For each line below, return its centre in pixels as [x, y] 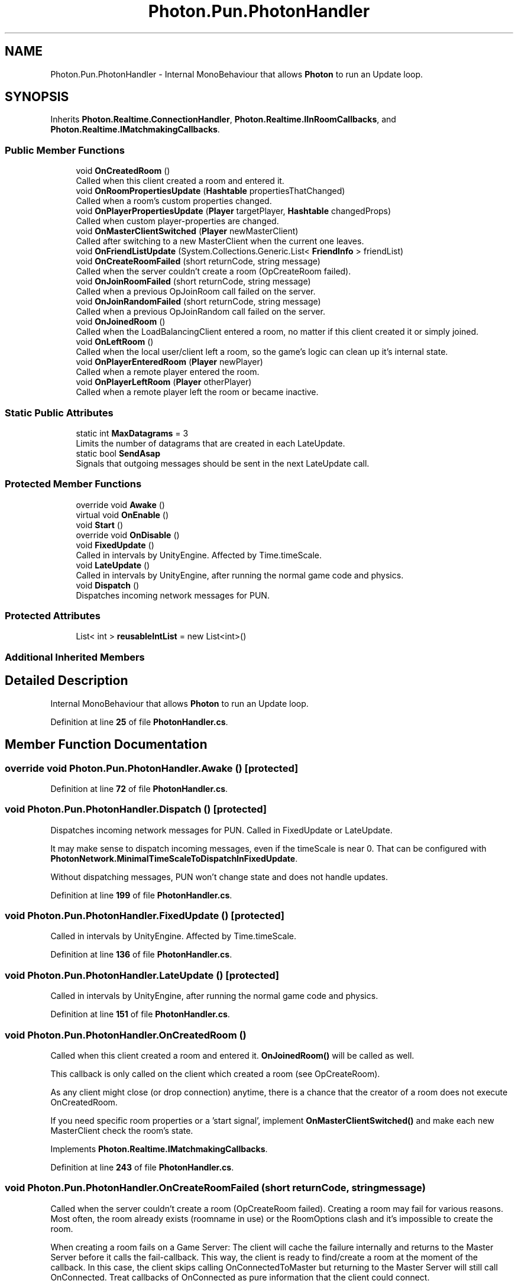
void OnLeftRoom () [115, 342]
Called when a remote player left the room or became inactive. [197, 392]
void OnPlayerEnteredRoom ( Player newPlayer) [169, 362]
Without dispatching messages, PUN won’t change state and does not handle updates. [219, 877]
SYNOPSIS [37, 97]
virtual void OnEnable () [122, 515]
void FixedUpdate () [115, 545]
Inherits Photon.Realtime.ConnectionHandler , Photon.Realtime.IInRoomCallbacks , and [223, 119]
